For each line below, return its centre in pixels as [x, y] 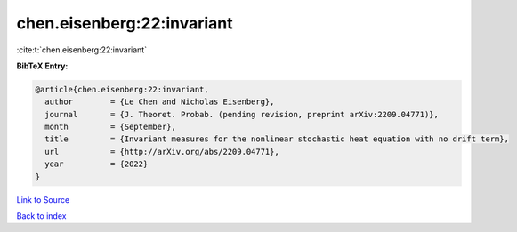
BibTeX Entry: [42, 66]
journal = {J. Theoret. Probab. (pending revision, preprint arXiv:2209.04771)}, [242, 114]
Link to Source [43, 199]
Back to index [41, 216]
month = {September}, [111, 127]
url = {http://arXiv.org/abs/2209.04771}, [162, 152]
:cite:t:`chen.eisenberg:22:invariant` [81, 50]
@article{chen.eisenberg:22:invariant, [122, 89]
